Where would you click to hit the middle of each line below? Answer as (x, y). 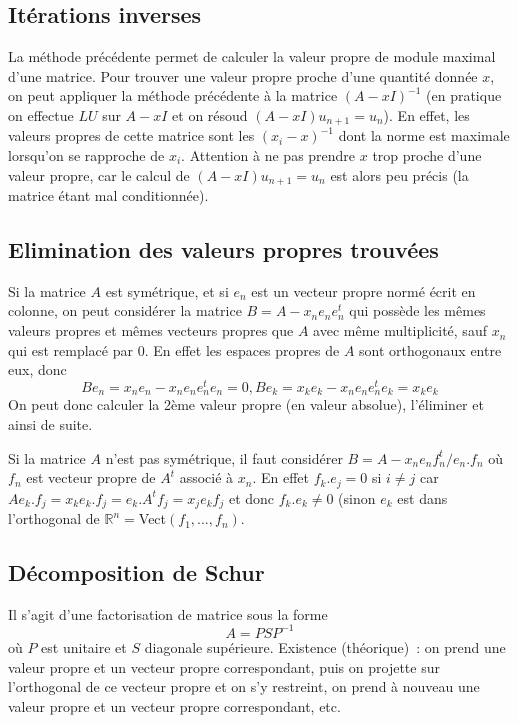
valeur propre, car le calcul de (99, 174)
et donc (251, 497)
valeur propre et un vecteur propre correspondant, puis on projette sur (224, 666)
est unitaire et (84, 646)
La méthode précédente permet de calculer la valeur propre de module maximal (252, 56)
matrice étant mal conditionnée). (108, 195)
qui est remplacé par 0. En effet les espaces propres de (174, 349)
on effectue (41, 114)
